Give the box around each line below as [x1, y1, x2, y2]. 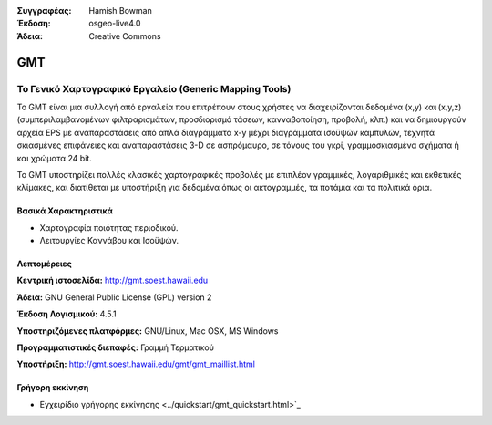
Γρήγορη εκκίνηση [16, 382, 89, 393]
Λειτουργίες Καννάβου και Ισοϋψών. [39, 235, 179, 246]
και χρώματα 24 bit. [16, 152, 93, 163]
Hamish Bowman [88, 5, 152, 16]
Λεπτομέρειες [16, 258, 72, 269]
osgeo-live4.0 [88, 18, 141, 29]
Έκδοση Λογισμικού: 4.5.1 [16, 308, 118, 319]
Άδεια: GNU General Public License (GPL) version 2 [16, 292, 212, 303]
